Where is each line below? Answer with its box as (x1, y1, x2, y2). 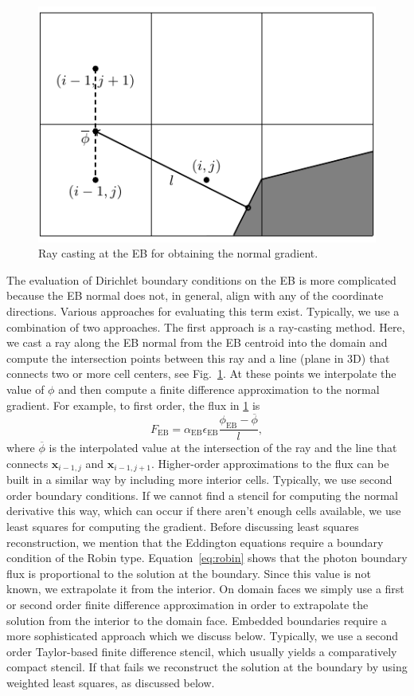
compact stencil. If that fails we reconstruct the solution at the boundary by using (6, 659, 408, 675)
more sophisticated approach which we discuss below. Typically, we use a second (6, 627, 399, 644)
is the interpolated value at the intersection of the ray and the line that (49, 439, 397, 456)
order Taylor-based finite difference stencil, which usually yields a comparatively (6, 643, 397, 659)
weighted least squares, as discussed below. (6, 674, 215, 690)
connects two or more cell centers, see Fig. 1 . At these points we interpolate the (6, 365, 396, 382)
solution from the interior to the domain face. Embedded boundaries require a (6, 611, 387, 628)
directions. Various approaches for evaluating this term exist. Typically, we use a (6, 302, 400, 319)
